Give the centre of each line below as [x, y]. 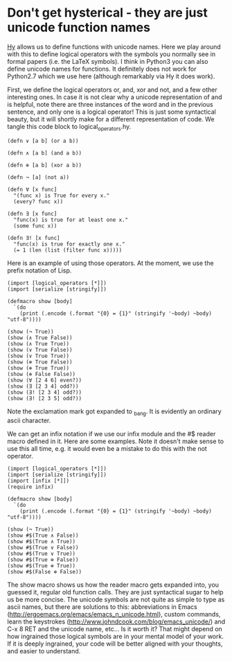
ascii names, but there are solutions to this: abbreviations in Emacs [102, 607]
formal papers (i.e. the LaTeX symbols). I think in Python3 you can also [108, 61]
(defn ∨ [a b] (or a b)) [43, 141]
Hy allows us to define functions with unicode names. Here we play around [114, 46]
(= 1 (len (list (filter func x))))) [68, 250]
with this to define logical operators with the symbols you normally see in [111, 54]
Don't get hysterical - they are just [107, 13]
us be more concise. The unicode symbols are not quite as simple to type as [116, 599]
